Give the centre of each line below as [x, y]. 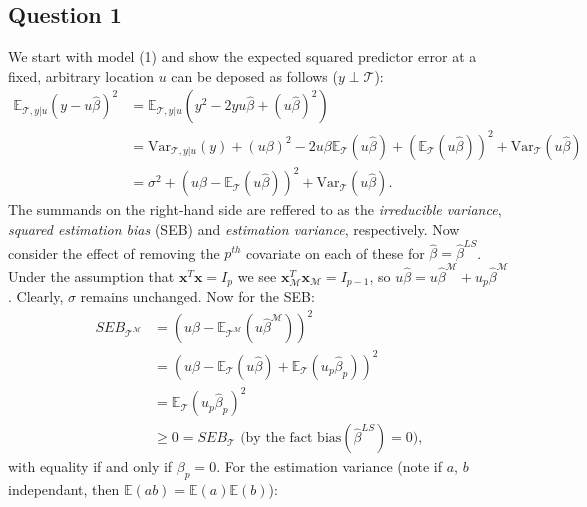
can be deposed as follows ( [254, 75]
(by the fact [276, 438]
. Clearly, [36, 296]
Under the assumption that [91, 275]
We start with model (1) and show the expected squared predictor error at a [242, 56]
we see [257, 275]
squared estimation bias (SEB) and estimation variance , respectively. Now [234, 229]
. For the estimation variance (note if [329, 466]
